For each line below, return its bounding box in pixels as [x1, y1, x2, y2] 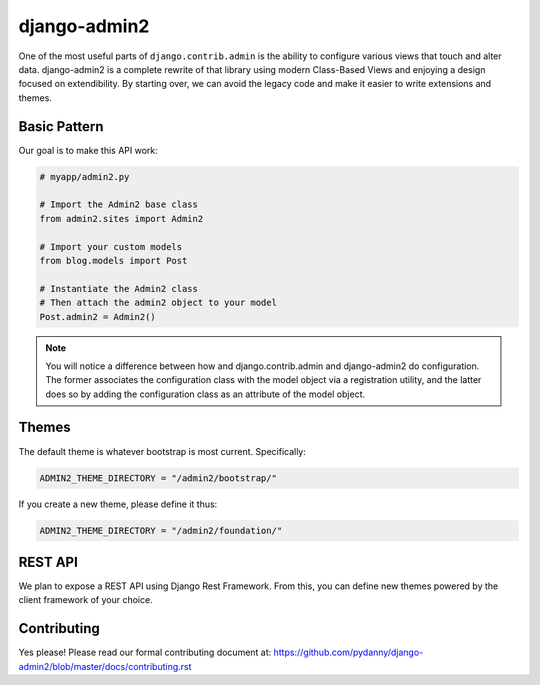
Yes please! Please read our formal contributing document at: [18, 646, 272, 659]
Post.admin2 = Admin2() [39, 311, 157, 322]
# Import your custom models [39, 241, 183, 252]
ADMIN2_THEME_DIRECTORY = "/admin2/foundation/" [39, 525, 283, 536]
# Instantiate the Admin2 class [39, 283, 199, 294]
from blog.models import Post [39, 255, 188, 266]
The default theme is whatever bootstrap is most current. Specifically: [18, 445, 307, 457]
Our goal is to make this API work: [18, 144, 159, 156]
